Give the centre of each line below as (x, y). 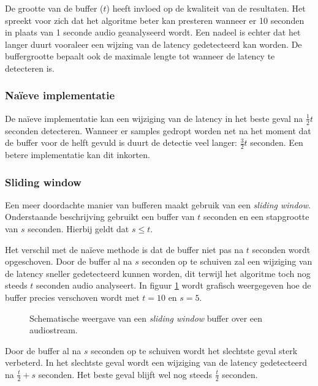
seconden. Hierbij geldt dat (78, 229)
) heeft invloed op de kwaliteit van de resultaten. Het (206, 8)
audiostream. (54, 330)
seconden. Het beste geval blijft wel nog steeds (125, 374)
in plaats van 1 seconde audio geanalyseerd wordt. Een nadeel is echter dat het (153, 32)
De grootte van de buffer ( (54, 8)
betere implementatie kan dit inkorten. (78, 155)
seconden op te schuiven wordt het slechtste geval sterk (194, 350)
